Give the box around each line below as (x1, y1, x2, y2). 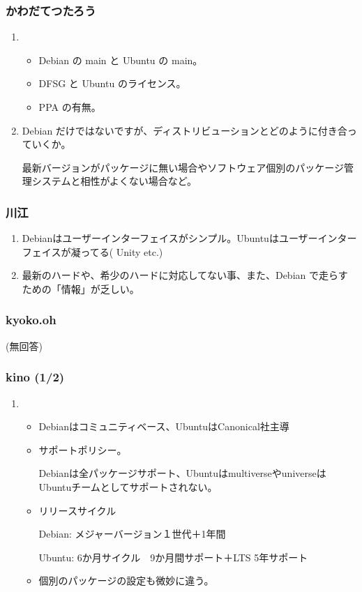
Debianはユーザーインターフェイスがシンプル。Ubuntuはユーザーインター (22, 231, 357, 245)
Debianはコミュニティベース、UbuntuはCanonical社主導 (38, 419, 289, 434)
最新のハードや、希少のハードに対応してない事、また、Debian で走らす (22, 268, 348, 282)
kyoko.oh (6, 311, 56, 328)
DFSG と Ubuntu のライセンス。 (38, 76, 186, 91)
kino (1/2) (6, 368, 65, 386)
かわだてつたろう (6, 1, 96, 19)
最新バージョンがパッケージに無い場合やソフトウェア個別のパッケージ (22, 160, 344, 174)
